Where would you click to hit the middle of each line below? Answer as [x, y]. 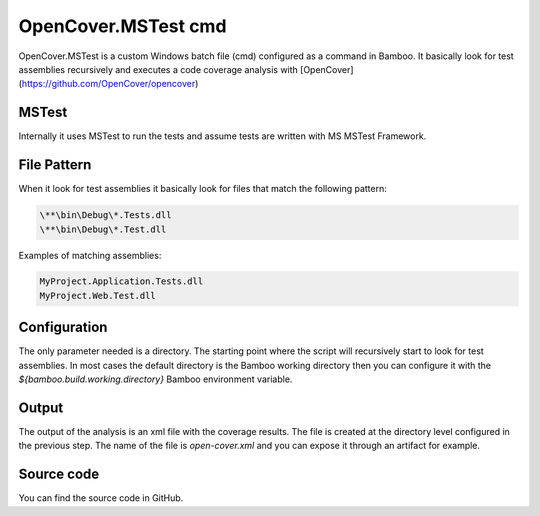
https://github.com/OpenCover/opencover [108, 84]
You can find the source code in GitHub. [101, 498]
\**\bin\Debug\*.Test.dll [103, 229]
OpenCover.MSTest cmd [122, 26]
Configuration [63, 327]
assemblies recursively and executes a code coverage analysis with [158, 69]
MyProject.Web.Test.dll [98, 295]
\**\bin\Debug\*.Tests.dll [105, 215]
